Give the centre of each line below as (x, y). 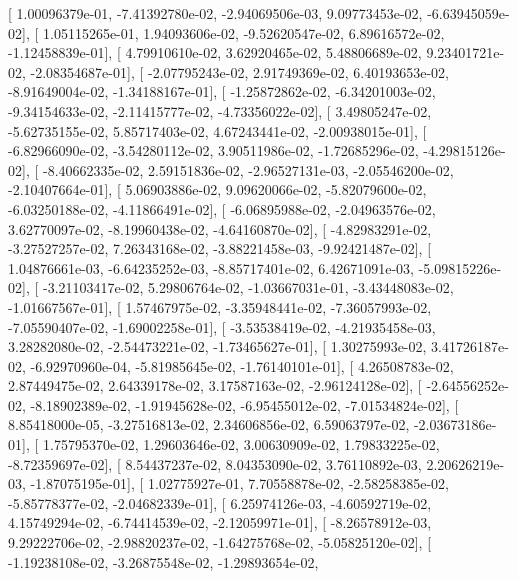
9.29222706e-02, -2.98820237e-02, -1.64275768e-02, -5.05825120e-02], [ (220, 542)
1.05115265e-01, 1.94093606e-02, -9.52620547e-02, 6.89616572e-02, (243, 32)
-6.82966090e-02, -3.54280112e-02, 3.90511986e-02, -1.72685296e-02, (213, 150)
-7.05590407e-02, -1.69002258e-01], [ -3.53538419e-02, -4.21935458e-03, (222, 326)
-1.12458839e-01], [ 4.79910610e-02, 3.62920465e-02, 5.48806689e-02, (215, 52)
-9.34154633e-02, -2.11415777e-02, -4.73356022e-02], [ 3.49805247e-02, (220, 110)
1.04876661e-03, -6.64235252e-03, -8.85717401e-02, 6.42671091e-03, (211, 267)
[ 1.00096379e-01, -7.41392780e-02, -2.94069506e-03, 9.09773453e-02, (215, 13)
